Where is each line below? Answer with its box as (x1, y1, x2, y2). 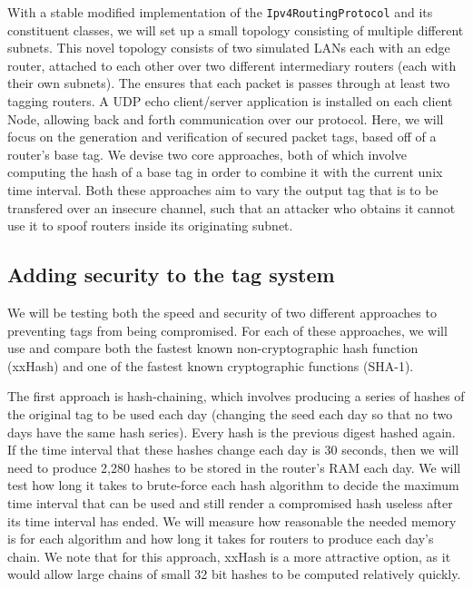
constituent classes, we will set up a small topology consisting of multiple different (7, 20, 464, 39)
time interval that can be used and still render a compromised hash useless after (7, 493, 453, 512)
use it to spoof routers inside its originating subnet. (7, 216, 293, 235)
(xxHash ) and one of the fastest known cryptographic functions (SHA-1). (7, 356, 414, 375)
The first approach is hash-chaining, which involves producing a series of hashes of (7, 387, 465, 406)
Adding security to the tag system (7, 260, 335, 289)
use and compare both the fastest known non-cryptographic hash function (7, 339, 419, 358)
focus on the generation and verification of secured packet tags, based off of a (7, 127, 437, 146)
